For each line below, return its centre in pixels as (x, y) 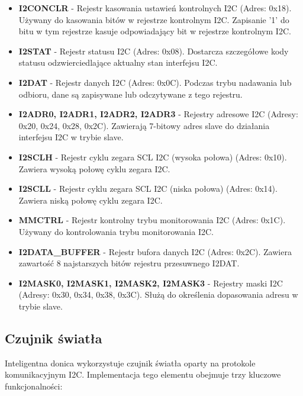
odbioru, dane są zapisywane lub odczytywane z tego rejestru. (130, 94)
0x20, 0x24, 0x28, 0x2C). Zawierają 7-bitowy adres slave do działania (144, 125)
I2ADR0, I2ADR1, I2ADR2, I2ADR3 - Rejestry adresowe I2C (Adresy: (158, 114)
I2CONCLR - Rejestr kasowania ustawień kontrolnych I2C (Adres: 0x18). (155, 8)
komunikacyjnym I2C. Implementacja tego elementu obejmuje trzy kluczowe (143, 374)
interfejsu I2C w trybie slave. (71, 137)
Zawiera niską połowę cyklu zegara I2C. (91, 200)
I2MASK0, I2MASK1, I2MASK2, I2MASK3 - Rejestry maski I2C (151, 283)
